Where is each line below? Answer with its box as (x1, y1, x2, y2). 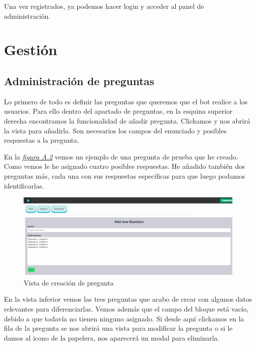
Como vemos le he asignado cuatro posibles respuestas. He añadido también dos (4, 161, 245, 171)
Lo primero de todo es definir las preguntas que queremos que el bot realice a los (4, 96, 248, 106)
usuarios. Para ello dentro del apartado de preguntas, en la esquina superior (4, 106, 233, 116)
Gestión (4, 39, 58, 60)
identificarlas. (4, 180, 44, 190)
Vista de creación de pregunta (24, 277, 114, 287)
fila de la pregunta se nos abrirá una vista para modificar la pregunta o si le (4, 323, 233, 333)
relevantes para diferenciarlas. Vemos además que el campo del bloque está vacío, (4, 304, 249, 314)
